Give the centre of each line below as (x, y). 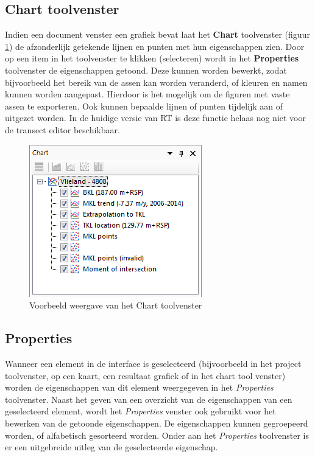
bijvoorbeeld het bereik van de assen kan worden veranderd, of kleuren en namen (156, 82)
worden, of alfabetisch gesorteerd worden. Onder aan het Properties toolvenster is (157, 435)
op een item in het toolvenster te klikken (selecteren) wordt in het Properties (152, 58)
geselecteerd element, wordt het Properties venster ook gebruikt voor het (140, 411)
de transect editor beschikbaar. (62, 129)
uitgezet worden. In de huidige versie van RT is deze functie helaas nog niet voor (156, 118)
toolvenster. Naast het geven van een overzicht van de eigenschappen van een (149, 399)
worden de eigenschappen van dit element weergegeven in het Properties (139, 387)
